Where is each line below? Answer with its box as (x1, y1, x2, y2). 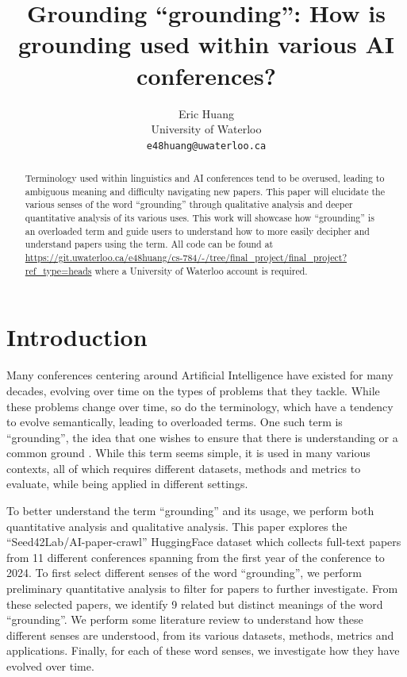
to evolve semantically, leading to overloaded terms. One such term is (6, 414, 343, 430)
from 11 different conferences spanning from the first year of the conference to (6, 548, 385, 565)
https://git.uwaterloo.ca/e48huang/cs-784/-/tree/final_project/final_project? (25, 251, 347, 264)
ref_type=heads (25, 263, 92, 277)
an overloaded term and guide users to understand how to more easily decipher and (25, 224, 370, 237)
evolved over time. (6, 658, 94, 675)
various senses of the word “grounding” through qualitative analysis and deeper (25, 198, 353, 211)
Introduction (6, 321, 148, 353)
